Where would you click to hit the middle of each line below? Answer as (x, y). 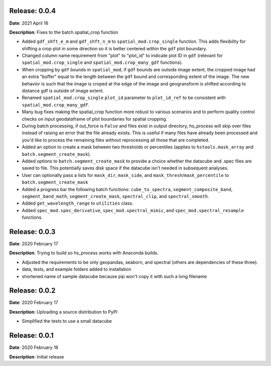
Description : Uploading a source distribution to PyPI (63, 312)
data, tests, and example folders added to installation (77, 269)
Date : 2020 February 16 (34, 347)
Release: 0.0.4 (33, 11)
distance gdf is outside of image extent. (63, 91)
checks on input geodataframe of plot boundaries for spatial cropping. (95, 119)
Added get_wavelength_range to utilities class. (78, 203)
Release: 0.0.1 (31, 336)
